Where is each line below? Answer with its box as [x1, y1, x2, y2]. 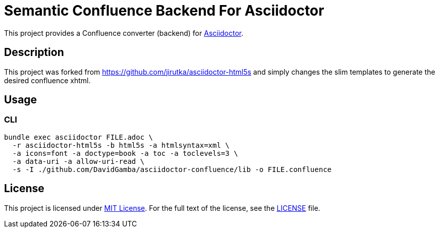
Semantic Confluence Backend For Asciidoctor [4, 2, 324, 19]
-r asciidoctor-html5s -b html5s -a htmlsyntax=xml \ [12, 141, 230, 149]
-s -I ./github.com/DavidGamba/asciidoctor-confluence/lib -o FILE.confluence [12, 165, 332, 173]
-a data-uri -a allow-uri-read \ [12, 157, 145, 165]
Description [4, 46, 64, 59]
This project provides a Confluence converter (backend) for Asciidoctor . [4, 28, 244, 37]
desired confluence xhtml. [4, 76, 91, 85]
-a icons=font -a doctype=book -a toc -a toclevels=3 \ [12, 149, 238, 157]
